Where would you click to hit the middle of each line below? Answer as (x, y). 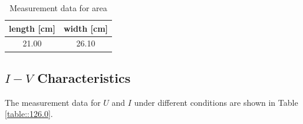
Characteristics (84, 77)
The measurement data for (53, 102)
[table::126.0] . (29, 114)
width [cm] (86, 28)
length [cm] (32, 28)
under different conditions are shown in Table (216, 102)
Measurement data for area (58, 8)
